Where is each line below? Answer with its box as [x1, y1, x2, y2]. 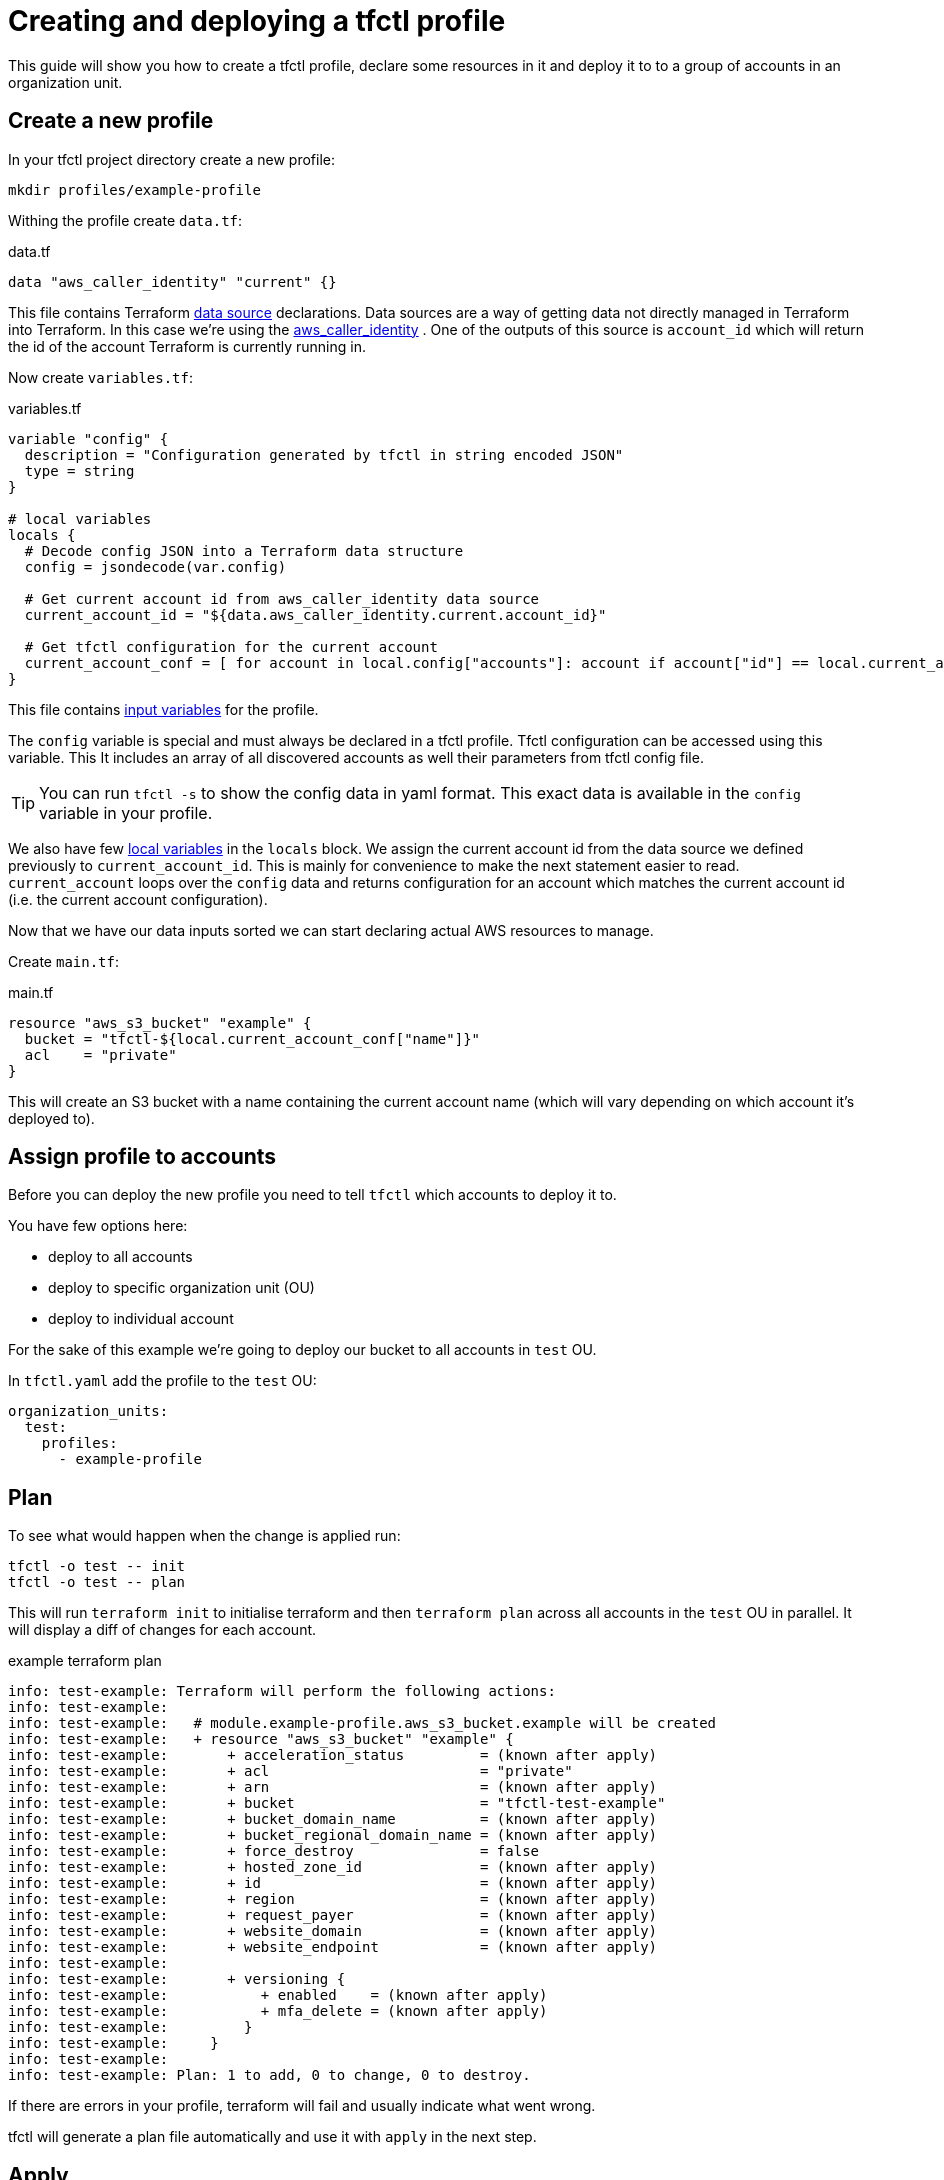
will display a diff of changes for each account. [8, 1621, 317, 1639]
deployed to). [8, 1109, 95, 1127]
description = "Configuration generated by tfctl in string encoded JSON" [24, 446, 624, 463]
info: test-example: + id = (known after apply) [8, 1875, 658, 1892]
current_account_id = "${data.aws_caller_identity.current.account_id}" [24, 606, 607, 623]
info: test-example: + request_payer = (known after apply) [8, 1907, 658, 1924]
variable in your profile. [39, 802, 213, 823]
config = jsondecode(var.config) [24, 558, 287, 575]
